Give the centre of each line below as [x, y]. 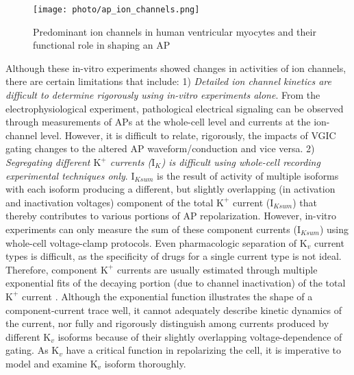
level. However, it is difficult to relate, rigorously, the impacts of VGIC [188, 135]
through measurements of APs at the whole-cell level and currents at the [158, 122]
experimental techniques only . [67, 175]
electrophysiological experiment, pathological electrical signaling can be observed [175, 108]
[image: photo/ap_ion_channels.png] [116, 10]
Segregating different [48, 162]
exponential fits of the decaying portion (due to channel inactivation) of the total [176, 283]
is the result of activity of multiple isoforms [248, 175]
